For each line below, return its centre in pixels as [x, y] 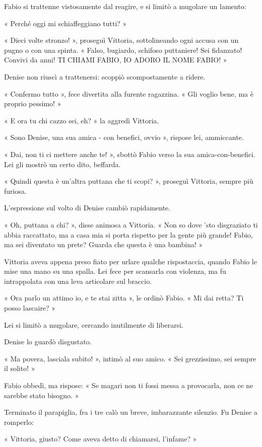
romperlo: [19, 422]
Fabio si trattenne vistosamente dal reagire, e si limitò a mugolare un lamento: [125, 6]
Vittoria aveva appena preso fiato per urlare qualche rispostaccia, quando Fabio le [130, 261]
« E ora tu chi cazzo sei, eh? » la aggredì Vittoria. [82, 120]
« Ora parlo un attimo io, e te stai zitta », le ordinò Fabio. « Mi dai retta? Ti [124, 298]
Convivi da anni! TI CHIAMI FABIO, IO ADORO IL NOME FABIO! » [116, 60]
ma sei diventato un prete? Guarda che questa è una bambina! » [104, 244]
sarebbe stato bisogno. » [42, 395]
